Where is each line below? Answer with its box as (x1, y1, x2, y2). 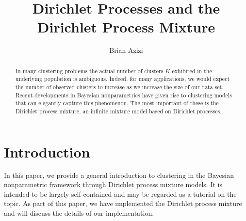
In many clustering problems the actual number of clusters (15, 66, 164, 75)
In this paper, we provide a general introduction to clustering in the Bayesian (4, 170, 234, 180)
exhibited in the (172, 66, 212, 75)
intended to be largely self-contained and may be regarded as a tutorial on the (4, 189, 237, 199)
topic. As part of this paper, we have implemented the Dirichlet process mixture (4, 198, 242, 208)
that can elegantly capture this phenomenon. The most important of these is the (15, 99, 219, 107)
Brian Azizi (109, 45, 143, 55)
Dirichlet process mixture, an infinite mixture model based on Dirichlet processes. (15, 107, 222, 115)
